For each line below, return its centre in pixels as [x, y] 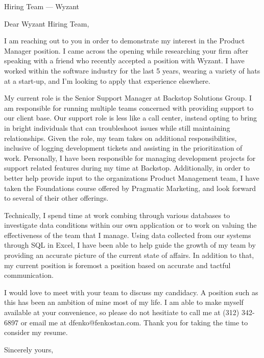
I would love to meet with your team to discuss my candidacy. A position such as [131, 292]
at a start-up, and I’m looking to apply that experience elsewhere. [107, 80]
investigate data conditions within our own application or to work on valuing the [130, 225]
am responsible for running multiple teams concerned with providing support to [129, 108]
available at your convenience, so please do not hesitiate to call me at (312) [122, 312]
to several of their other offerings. [56, 198]
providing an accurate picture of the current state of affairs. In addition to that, [129, 255]
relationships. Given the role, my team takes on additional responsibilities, [121, 138]
